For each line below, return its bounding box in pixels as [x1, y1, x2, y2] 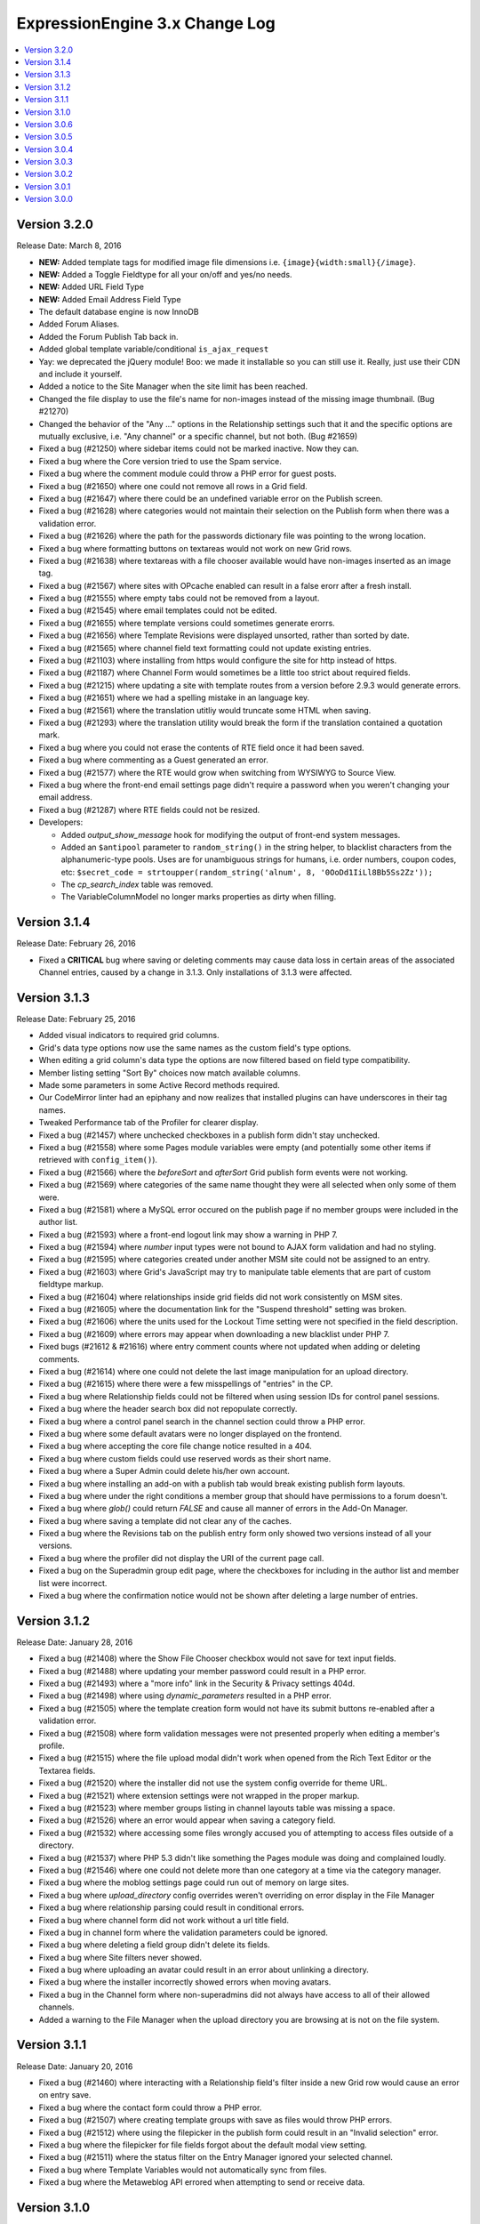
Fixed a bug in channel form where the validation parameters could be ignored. [38, 1927, 328, 1938]
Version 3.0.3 [24, 157, 73, 167]
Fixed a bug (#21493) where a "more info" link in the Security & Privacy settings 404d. [38, 1678, 356, 1689]
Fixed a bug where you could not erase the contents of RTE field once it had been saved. [38, 742, 364, 753]
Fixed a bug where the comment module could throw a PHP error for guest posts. [38, 468, 337, 479]
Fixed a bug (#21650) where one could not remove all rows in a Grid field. [38, 480, 308, 491]
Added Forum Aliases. [38, 318, 120, 329]
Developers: [38, 817, 84, 827]
